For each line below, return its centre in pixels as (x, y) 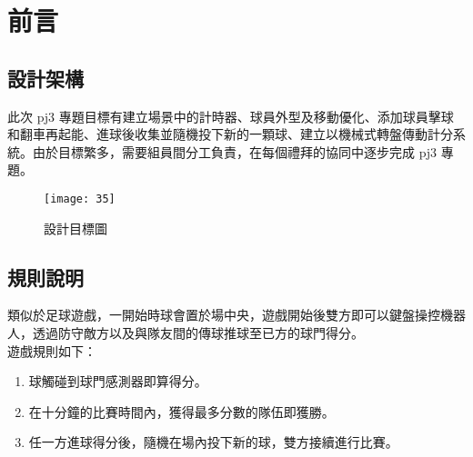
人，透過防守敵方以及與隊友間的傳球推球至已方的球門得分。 (186, 333)
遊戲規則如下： (52, 350)
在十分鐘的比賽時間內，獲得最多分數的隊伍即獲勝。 (181, 411)
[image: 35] (80, 199)
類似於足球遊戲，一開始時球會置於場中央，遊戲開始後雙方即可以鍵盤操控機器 (236, 315)
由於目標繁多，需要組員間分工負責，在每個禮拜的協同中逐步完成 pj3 (235, 151)
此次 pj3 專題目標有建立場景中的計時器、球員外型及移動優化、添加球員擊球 (231, 116)
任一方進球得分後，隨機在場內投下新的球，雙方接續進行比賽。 (213, 442)
